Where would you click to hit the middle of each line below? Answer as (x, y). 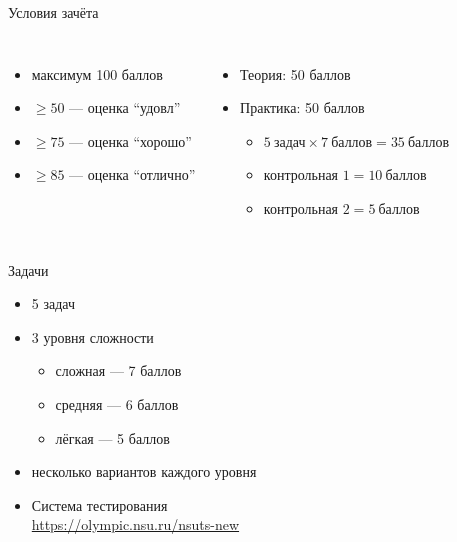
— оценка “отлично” (132, 174)
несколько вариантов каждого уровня (144, 471)
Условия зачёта (53, 12)
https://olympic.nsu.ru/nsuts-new (135, 524)
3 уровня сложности (92, 336)
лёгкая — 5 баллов (112, 437)
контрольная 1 (306, 176)
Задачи (28, 269)
